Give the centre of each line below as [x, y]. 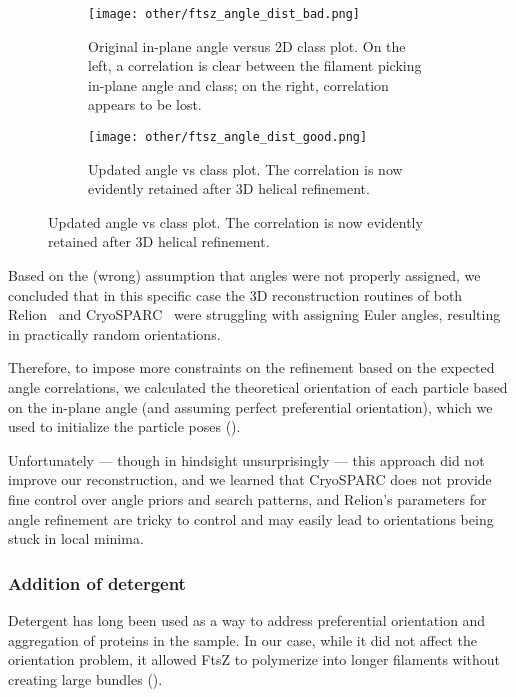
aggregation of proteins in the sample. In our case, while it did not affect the [242, 639]
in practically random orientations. [114, 333]
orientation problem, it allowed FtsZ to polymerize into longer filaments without [254, 659]
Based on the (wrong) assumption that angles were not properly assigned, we [244, 275]
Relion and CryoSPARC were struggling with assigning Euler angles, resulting [254, 314]
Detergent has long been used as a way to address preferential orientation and [247, 620]
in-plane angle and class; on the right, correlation [238, 84]
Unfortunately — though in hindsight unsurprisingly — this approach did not [246, 459]
